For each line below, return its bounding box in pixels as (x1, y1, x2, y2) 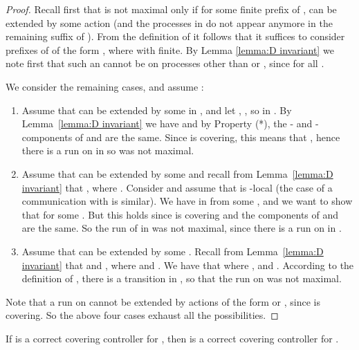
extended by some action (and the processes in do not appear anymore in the (6, 15, 333, 30)
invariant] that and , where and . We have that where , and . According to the (21, 257, 354, 272)
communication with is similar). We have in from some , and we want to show (21, 194, 353, 208)
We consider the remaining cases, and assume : (6, 79, 204, 93)
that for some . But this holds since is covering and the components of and (21, 207, 339, 221)
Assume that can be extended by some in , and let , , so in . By (21, 102, 292, 117)
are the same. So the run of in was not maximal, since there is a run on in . (21, 221, 342, 235)
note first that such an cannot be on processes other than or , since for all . (6, 56, 324, 71)
